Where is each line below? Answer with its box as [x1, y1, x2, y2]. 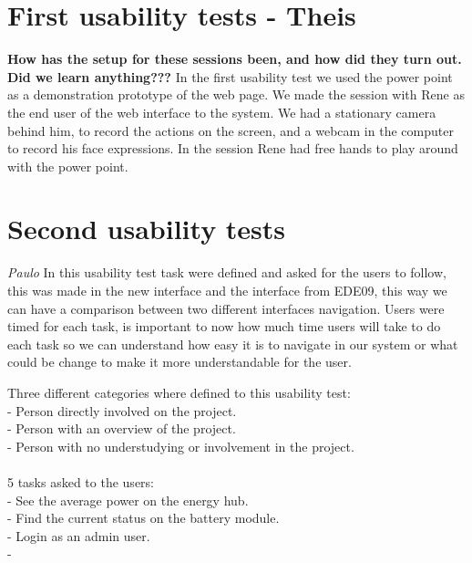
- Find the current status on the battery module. [7, 508, 280, 527]
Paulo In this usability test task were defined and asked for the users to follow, [7, 263, 446, 282]
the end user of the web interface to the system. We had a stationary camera [7, 102, 436, 121]
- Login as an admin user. [7, 526, 150, 545]
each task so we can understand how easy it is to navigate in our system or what [7, 334, 458, 353]
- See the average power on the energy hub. [7, 490, 249, 509]
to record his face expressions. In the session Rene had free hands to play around [7, 139, 458, 158]
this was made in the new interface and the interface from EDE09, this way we [7, 281, 447, 299]
